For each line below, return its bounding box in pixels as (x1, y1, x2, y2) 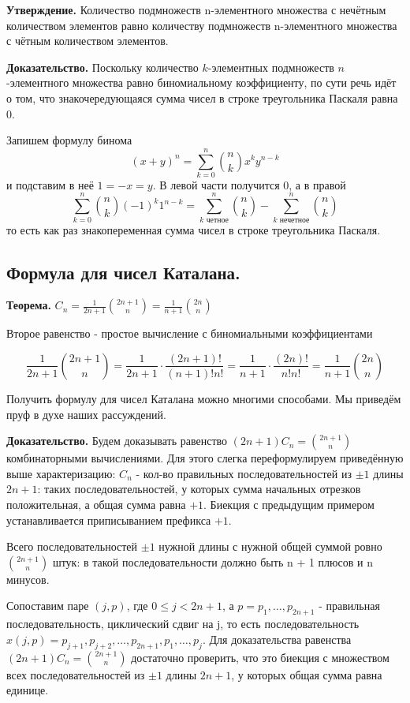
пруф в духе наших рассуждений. (6, 406, 166, 422)
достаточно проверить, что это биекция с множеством (131, 649, 389, 665)
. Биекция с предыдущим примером (203, 495, 375, 512)
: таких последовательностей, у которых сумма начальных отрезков (37, 481, 361, 497)
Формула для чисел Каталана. (6, 260, 240, 284)
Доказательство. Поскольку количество (6, 58, 199, 75)
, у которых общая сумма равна (231, 666, 382, 682)
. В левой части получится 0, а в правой (152, 176, 346, 193)
